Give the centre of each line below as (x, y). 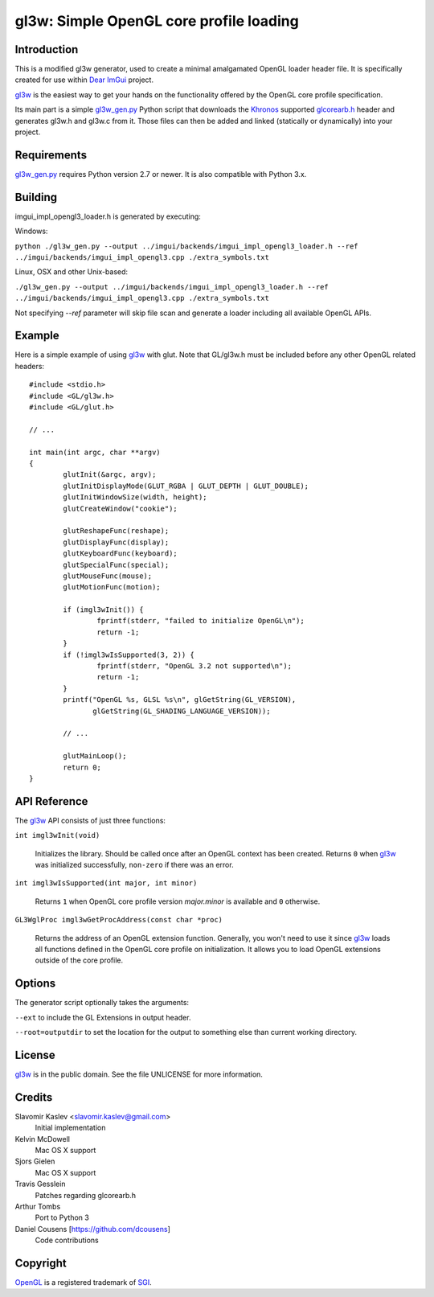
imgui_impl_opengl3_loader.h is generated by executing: (108, 216)
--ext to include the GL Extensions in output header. (103, 1017)
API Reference (51, 801)
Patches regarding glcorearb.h (86, 1195)
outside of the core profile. (79, 960)
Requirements (51, 155)
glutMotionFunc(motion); (112, 587)
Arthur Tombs (38, 1206)
